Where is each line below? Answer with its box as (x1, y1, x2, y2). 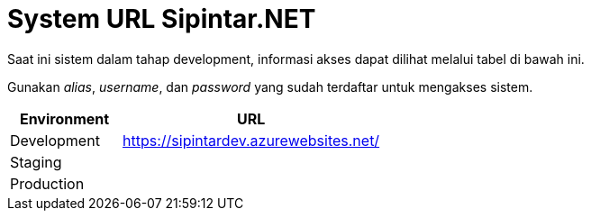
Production (10, 174, 85, 193)
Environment (19, 109, 110, 128)
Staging (10, 152, 62, 171)
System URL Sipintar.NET (7, 4, 316, 34)
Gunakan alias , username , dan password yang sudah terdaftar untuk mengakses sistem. (7, 78, 533, 95)
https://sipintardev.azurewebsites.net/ (123, 131, 380, 150)
